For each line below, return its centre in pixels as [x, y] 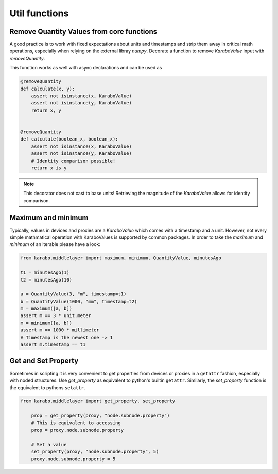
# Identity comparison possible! [73, 161]
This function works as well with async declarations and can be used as [86, 68]
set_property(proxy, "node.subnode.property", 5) [95, 452]
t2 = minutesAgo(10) [46, 280]
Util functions [39, 13]
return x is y [49, 168]
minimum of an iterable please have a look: [55, 244]
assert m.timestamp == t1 [53, 345]
